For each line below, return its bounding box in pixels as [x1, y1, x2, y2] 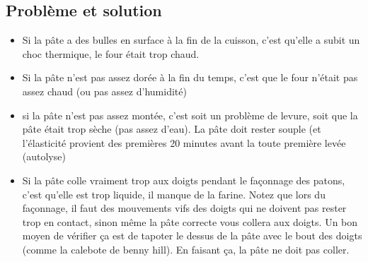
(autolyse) [22, 149, 66, 164]
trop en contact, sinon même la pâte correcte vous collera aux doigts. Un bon [22, 214, 358, 229]
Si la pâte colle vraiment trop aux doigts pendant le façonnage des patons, [22, 172, 345, 187]
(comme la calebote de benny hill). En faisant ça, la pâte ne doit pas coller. [22, 242, 350, 256]
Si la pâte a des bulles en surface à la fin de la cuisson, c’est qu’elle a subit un [22, 32, 360, 47]
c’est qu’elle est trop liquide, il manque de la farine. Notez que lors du [22, 186, 326, 201]
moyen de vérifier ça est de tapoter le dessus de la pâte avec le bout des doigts [22, 228, 362, 243]
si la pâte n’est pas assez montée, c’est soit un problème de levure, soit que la [22, 107, 358, 122]
